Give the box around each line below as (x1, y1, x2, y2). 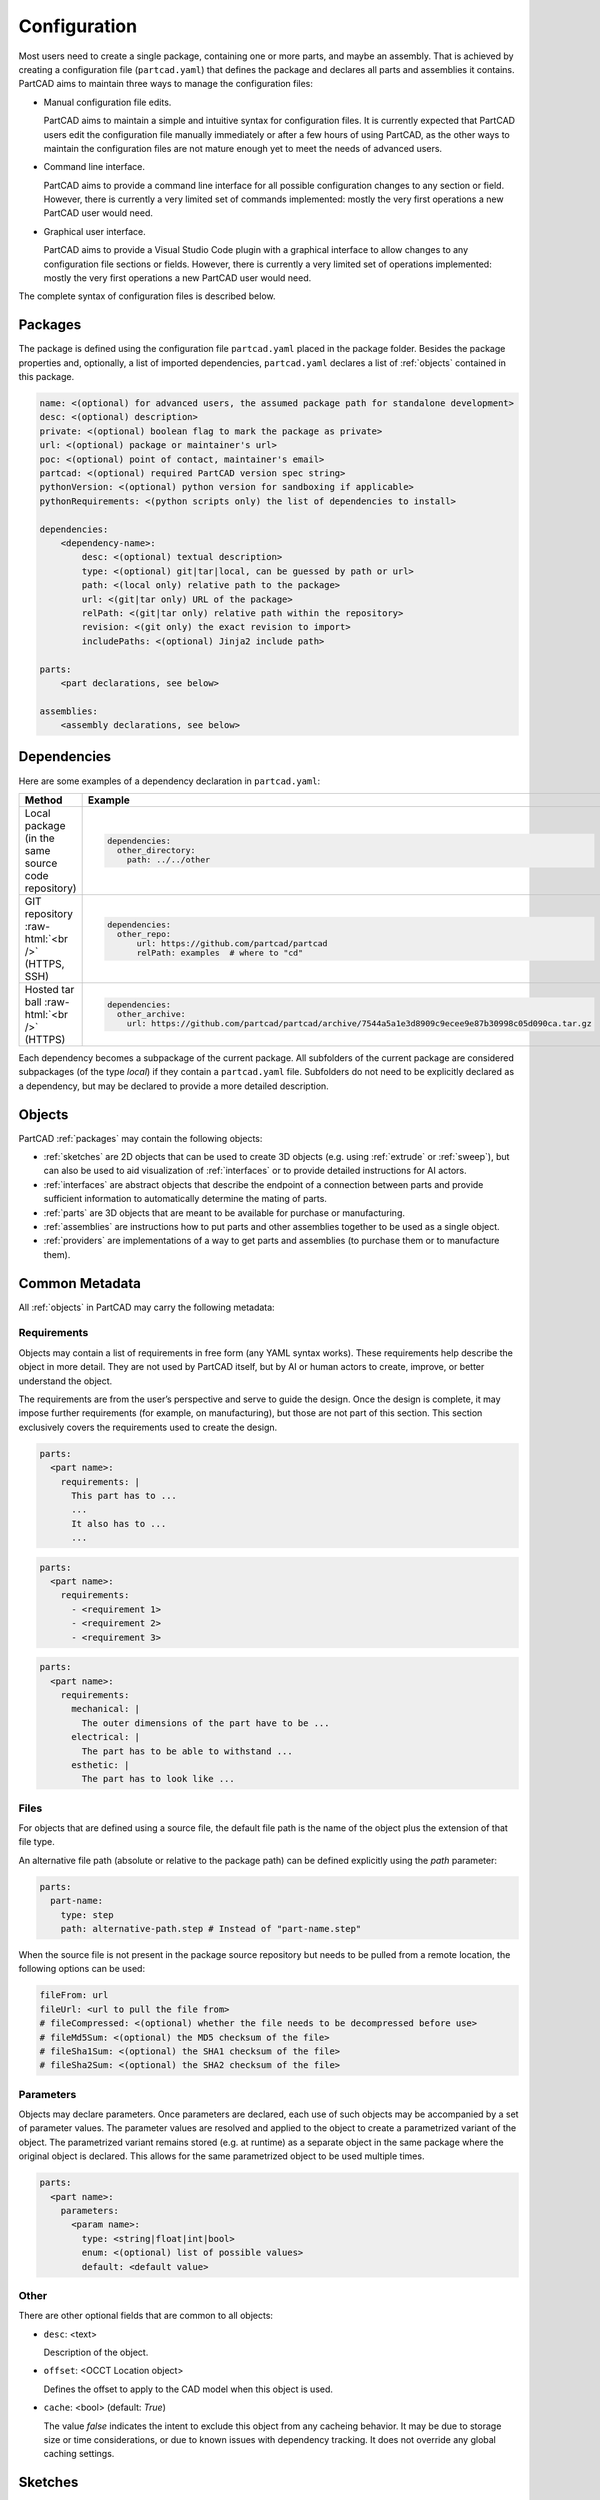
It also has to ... (71, 1518, 167, 1529)
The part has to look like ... (81, 1773, 235, 1785)
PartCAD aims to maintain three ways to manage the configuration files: (18, 78, 314, 90)
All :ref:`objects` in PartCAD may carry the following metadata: (18, 1301, 275, 1313)
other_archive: (116, 1009, 186, 1020)
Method (24, 793, 63, 807)
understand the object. (18, 1375, 113, 1387)
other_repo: (116, 928, 172, 939)
